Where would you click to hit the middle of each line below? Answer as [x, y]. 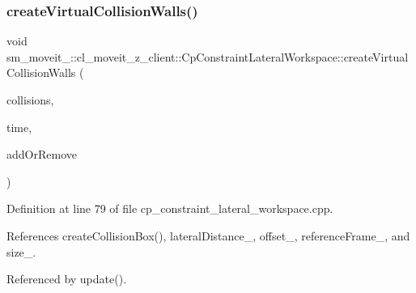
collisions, [30, 100]
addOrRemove [42, 154]
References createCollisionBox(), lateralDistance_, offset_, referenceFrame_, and [208, 235]
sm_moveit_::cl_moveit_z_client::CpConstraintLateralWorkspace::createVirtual [208, 56]
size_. [21, 251]
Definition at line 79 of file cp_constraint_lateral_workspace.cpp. [170, 208]
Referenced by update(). [67, 279]
